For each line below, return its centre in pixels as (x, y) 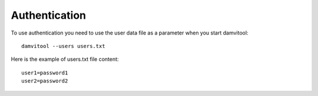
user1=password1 (45, 73)
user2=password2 (45, 81)
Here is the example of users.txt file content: (65, 59)
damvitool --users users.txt (63, 46)
